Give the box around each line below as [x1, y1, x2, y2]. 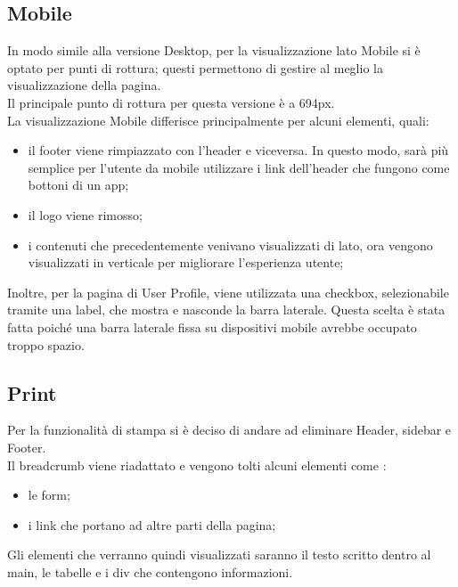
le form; [28, 485, 70, 504]
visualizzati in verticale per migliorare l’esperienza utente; [28, 253, 344, 272]
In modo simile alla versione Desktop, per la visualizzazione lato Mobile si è [7, 41, 421, 60]
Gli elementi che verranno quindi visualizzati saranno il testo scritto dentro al [7, 545, 431, 564]
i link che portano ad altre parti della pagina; [28, 515, 276, 534]
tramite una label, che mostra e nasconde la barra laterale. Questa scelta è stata [7, 300, 446, 319]
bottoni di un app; [28, 175, 129, 194]
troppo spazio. [7, 335, 85, 354]
